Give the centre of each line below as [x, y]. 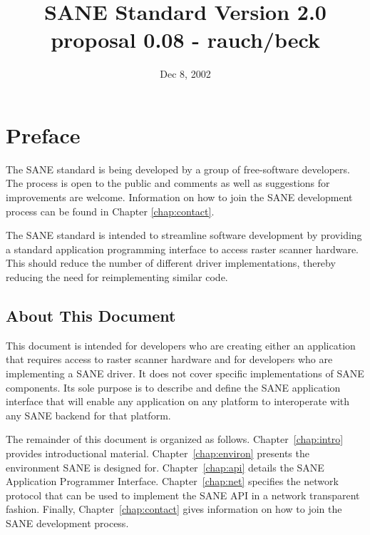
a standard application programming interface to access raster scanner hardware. [183, 249]
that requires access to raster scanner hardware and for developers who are [169, 359]
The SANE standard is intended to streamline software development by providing [184, 235]
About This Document [91, 315]
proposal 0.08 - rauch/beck [185, 40]
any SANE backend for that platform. [88, 415]
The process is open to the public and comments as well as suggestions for [168, 183]
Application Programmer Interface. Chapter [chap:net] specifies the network [172, 481]
